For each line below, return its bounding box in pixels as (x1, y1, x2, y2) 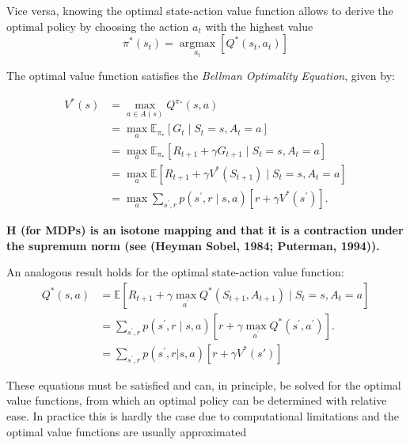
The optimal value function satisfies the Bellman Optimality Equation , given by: (6, 67, 395, 84)
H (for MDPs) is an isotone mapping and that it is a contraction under (6, 221, 404, 238)
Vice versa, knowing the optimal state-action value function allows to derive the (6, 2, 393, 18)
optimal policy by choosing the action (6, 17, 189, 34)
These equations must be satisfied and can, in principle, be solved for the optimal (6, 376, 401, 393)
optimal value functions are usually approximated (6, 423, 247, 439)
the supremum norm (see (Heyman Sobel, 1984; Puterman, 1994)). (6, 237, 380, 253)
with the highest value (205, 17, 313, 34)
